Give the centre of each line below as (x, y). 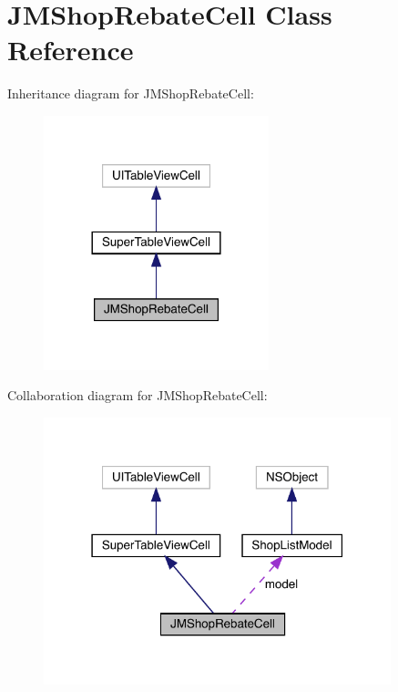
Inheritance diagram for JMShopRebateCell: (131, 93)
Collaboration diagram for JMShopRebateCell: (138, 395)
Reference (71, 50)
